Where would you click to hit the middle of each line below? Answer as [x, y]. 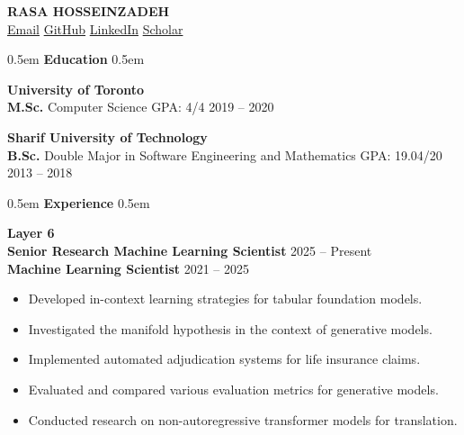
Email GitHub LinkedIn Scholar [95, 28]
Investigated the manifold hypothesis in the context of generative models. [230, 328]
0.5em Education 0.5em [76, 59]
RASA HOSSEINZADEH [89, 11]
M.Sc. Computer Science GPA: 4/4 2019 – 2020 [141, 107]
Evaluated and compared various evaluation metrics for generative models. [233, 389]
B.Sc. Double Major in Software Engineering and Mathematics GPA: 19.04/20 [225, 154]
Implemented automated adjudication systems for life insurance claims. [224, 359]
